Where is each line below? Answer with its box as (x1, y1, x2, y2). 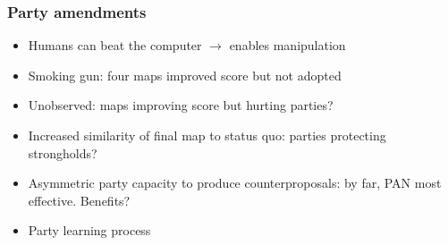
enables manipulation (229, 36, 346, 55)
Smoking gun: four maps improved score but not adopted (28, 65, 342, 84)
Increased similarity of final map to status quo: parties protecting (28, 126, 386, 144)
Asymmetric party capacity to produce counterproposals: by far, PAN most (28, 173, 442, 192)
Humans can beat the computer (28, 36, 202, 55)
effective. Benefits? (28, 190, 131, 209)
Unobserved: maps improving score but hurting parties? (28, 96, 334, 114)
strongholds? (28, 143, 97, 162)
